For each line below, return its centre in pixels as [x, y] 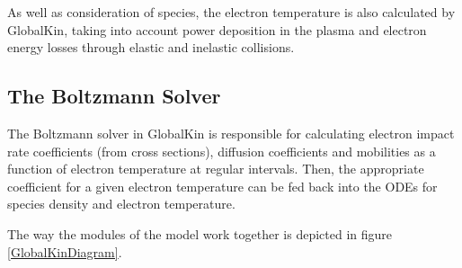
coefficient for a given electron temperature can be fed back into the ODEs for [222, 186]
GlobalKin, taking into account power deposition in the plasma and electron [217, 29]
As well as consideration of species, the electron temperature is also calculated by [231, 12]
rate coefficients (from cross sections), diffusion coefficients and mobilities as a [222, 151]
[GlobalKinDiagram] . [65, 251]
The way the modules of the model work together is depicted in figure [200, 233]
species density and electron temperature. [121, 204]
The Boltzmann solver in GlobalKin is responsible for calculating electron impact [231, 133]
